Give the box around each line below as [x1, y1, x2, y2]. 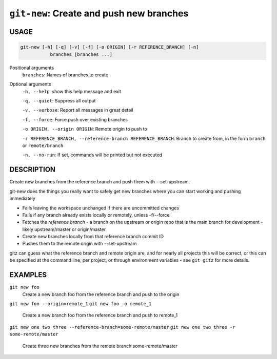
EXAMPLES [9, 270, 47, 279]
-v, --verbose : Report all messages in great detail [22, 107, 133, 113]
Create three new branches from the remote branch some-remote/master [22, 343, 178, 349]
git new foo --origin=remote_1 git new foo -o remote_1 [9, 301, 152, 307]
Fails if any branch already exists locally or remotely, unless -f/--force [22, 212, 170, 218]
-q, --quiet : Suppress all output [22, 98, 96, 104]
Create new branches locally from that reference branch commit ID [22, 234, 164, 240]
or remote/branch [22, 142, 64, 149]
